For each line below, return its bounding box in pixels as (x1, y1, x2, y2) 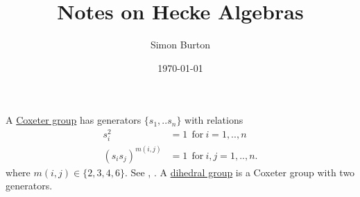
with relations (185, 113, 243, 127)
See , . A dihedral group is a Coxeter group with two (130, 165, 355, 179)
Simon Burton (150, 37, 211, 52)
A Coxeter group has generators (6, 113, 142, 127)
